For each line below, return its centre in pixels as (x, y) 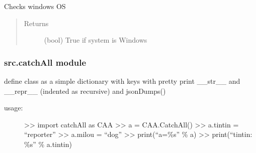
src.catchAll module (45, 62)
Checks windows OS (35, 6)
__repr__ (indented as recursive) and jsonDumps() (85, 91)
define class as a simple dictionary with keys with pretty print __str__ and (122, 81)
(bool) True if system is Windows (96, 40)
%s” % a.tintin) (48, 144)
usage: (14, 108)
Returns (36, 23)
